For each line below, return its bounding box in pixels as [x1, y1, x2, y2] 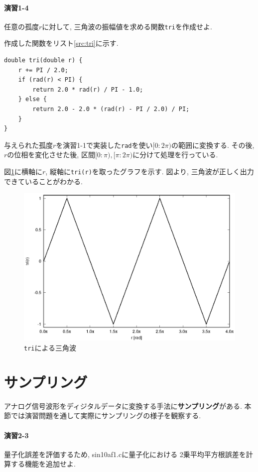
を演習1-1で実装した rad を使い [56, 139, 153, 150]
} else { [18, 96, 47, 103]
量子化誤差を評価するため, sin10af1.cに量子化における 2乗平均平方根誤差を [4, 449, 246, 459]
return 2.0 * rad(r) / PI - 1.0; [32, 86, 143, 93]
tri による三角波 [24, 343, 77, 353]
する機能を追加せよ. [10, 459, 76, 469]
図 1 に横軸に [4, 166, 42, 177]
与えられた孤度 [4, 139, 53, 150]
